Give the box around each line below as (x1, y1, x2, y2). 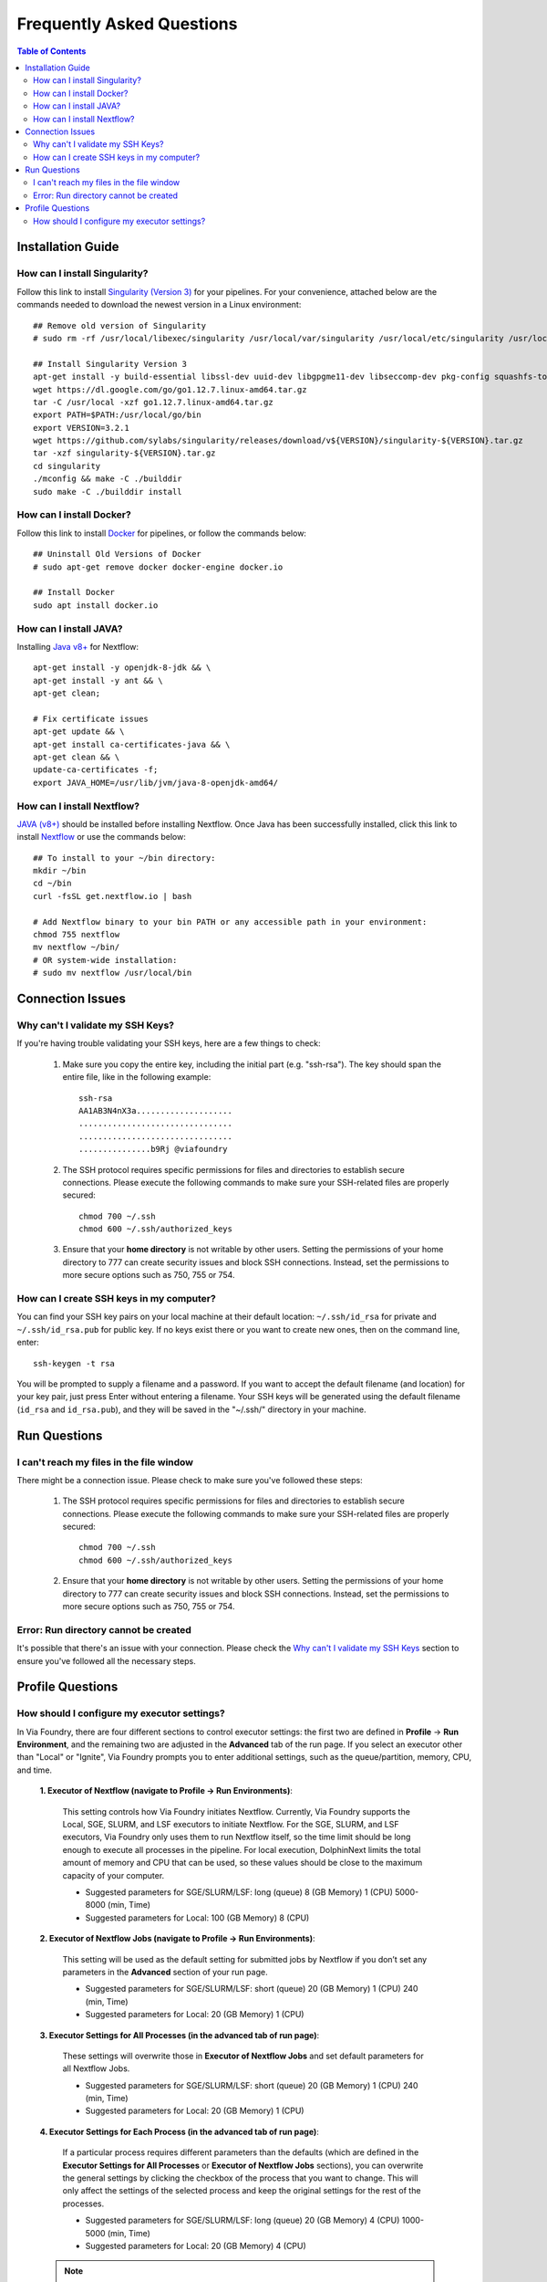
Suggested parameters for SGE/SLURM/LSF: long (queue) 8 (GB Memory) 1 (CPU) (85, 1886, 394, 1898)
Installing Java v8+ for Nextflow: (16, 641, 139, 652)
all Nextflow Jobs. (62, 2063, 130, 2074)
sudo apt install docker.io (33, 600, 159, 611)
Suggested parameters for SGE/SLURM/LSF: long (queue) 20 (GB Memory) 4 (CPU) (85, 2214, 400, 2226)
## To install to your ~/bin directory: (33, 853, 216, 863)
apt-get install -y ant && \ (33, 675, 163, 686)
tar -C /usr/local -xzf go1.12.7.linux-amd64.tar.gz (33, 397, 273, 407)
